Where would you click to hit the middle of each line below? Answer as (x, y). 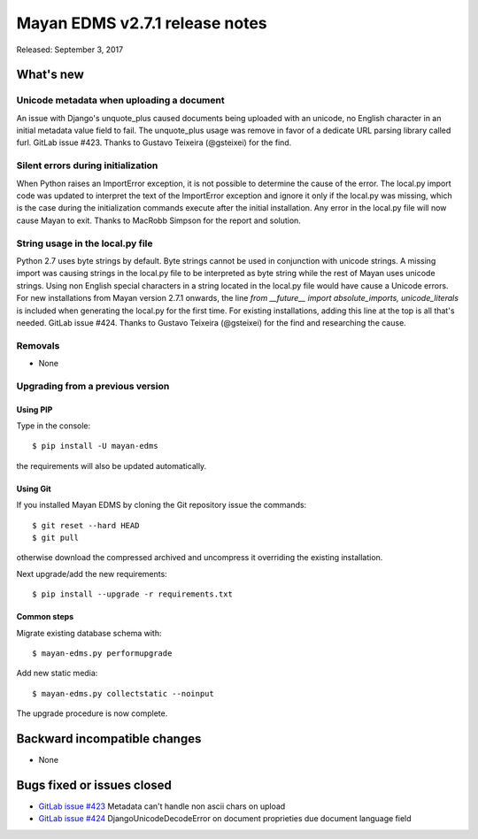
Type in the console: (54, 426)
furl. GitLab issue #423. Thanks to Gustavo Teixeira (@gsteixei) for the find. (154, 142)
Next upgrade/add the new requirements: (92, 573)
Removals (38, 345)
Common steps (45, 617)
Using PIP (35, 409)
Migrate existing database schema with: (89, 633)
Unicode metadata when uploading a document (120, 100)
